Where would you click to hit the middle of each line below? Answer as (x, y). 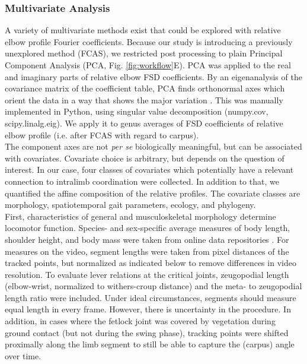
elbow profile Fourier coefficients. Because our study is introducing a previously (149, 41)
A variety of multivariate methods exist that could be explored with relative (143, 30)
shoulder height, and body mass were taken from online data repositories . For (147, 239)
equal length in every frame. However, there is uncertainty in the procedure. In (148, 309)
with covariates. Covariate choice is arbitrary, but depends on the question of (145, 158)
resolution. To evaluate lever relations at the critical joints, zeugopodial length (147, 274)
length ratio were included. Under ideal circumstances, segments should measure (151, 297)
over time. (23, 355)
